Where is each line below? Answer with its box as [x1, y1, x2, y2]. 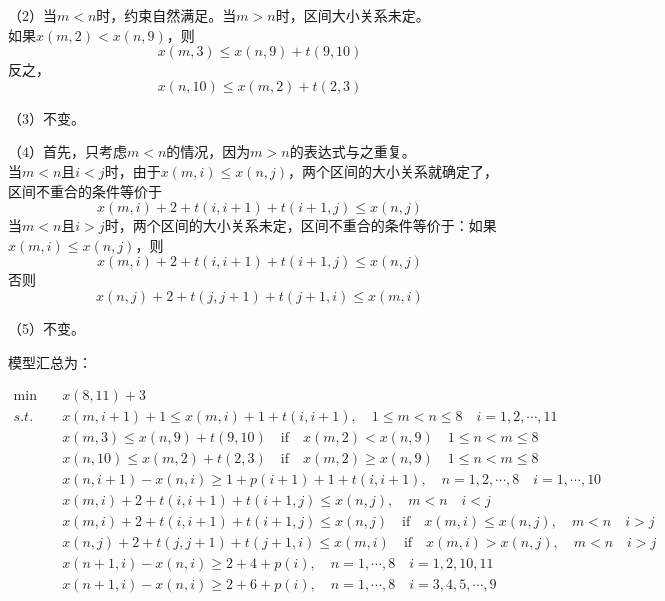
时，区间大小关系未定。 [275, 5, 430, 25]
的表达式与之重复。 [289, 141, 416, 162]
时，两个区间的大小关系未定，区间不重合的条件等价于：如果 [104, 215, 497, 236]
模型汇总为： [8, 351, 92, 372]
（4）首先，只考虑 [8, 141, 127, 162]
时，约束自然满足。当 [96, 5, 237, 25]
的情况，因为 [166, 141, 251, 162]
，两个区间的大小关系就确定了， [288, 160, 499, 181]
